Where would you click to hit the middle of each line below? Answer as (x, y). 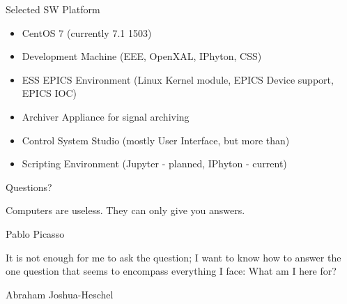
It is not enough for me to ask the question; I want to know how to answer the (173, 257)
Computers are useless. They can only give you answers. (125, 210)
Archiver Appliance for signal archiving (106, 116)
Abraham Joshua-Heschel (60, 294)
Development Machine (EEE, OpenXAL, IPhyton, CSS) (142, 56)
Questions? (29, 187)
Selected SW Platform (53, 9)
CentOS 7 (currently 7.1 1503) (87, 32)
